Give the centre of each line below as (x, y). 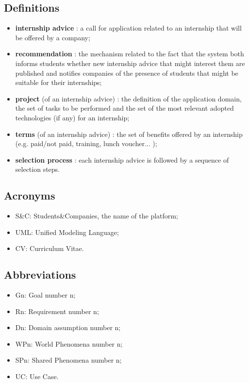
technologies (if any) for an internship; (72, 117)
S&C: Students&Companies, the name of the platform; (97, 216)
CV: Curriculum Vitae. (50, 248)
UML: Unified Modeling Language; (67, 232)
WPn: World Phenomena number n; (69, 343)
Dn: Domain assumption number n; (68, 327)
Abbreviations (40, 275)
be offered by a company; (53, 37)
